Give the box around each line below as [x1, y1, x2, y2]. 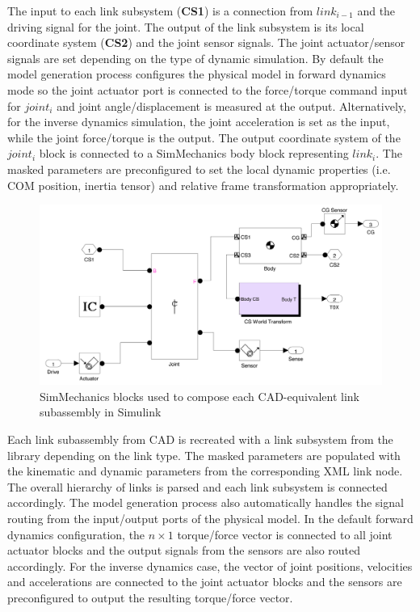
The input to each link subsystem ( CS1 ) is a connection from [7, 2, 313, 19]
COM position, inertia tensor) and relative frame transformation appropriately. [7, 176, 399, 193]
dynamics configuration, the [7, 525, 145, 542]
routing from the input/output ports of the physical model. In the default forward [7, 510, 414, 527]
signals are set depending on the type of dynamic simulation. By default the [7, 49, 384, 66]
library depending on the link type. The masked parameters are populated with [7, 446, 401, 463]
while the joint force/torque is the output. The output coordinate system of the [7, 129, 401, 146]
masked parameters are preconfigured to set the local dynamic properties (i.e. [7, 160, 391, 177]
